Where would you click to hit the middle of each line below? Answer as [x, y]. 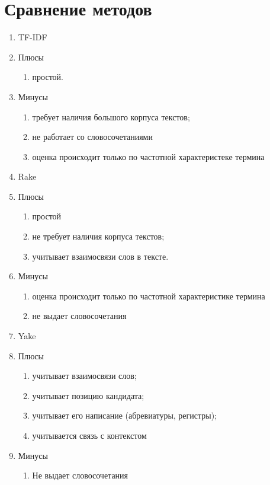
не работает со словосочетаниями [92, 137]
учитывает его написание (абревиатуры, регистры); [125, 415]
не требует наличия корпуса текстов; [98, 236]
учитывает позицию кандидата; [88, 395]
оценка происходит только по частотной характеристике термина [149, 296]
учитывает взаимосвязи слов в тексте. [100, 256]
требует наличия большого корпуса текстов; [111, 117]
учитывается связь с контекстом [89, 435]
